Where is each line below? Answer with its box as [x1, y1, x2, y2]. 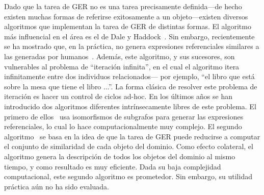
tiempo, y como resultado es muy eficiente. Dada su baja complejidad [4, 161, 221, 172]
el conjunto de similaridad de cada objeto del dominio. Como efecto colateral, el [4, 141, 253, 152]
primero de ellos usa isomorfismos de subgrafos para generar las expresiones [4, 111, 244, 121]
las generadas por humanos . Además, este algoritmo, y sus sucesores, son [4, 51, 235, 61]
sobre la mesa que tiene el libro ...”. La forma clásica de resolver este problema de [4, 81, 257, 91]
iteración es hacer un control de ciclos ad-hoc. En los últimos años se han [4, 91, 232, 102]
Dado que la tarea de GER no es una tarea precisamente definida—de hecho [4, 1, 242, 11]
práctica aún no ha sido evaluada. [4, 181, 109, 191]
